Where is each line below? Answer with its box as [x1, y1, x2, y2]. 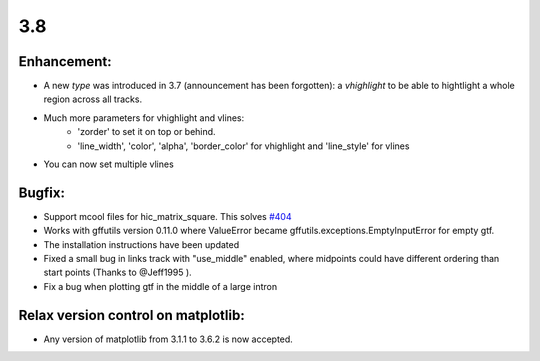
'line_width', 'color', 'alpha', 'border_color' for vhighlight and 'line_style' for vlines [77, 140, 410, 152]
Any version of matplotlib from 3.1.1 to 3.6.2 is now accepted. [43, 333, 294, 345]
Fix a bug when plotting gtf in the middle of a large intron [43, 280, 278, 292]
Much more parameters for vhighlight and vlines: [43, 111, 245, 124]
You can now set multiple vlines [43, 158, 174, 170]
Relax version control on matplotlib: [18, 306, 245, 324]
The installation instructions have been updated [43, 238, 240, 250]
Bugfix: [18, 184, 65, 201]
